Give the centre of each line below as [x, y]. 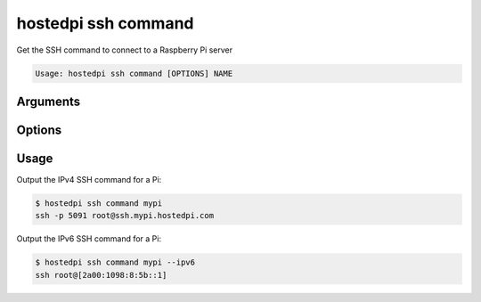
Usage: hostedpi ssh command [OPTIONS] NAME [134, 73]
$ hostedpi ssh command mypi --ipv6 [115, 262]
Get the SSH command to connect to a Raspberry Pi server [125, 50]
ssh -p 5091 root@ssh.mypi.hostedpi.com [124, 216]
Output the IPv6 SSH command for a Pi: [89, 239]
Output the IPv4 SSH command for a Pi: [89, 180]
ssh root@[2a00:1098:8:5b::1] [101, 275]
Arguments [49, 101]
